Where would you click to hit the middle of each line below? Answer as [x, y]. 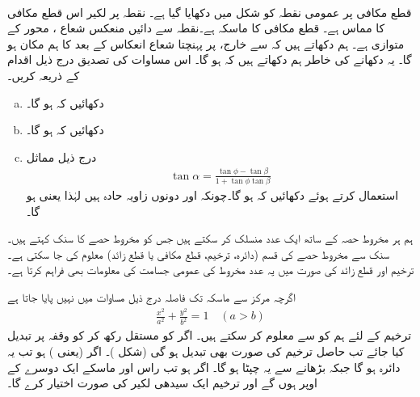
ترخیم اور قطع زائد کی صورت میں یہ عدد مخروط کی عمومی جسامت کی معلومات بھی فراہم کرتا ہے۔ [211, 270]
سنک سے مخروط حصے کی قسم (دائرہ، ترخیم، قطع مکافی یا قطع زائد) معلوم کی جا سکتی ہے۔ [199, 253]
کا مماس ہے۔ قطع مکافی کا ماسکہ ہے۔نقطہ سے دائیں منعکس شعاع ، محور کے [196, 28]
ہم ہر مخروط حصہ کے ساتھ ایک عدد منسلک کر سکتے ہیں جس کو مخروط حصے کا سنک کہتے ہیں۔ [210, 238]
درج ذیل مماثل [61, 156]
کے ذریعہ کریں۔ [44, 75]
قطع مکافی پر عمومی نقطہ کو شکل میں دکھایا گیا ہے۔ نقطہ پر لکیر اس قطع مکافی [210, 12]
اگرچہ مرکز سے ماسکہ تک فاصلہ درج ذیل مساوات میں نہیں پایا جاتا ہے [151, 296]
